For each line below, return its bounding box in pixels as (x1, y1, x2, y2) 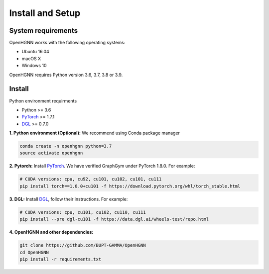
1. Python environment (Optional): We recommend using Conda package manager (9, 130, 180, 136)
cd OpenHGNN (19, 249, 49, 255)
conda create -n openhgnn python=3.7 (19, 143, 112, 149)
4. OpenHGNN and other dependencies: (9, 229, 94, 235)
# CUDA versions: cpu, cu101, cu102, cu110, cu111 (19, 209, 146, 215)
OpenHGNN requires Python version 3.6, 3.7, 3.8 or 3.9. (9, 72, 123, 78)
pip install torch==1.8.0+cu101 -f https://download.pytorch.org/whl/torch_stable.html (19, 183, 241, 189)
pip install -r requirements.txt (19, 256, 102, 262)
